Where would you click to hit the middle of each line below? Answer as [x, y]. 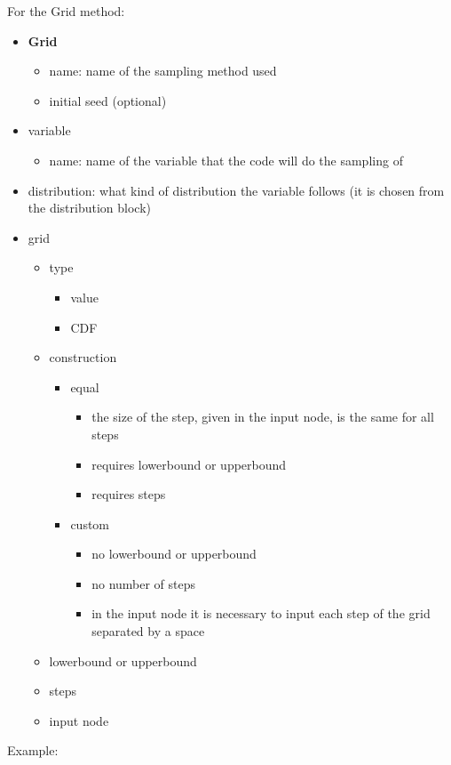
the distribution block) [90, 208]
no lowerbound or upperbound [174, 554]
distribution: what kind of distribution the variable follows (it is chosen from [236, 190]
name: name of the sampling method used [163, 71]
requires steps [129, 494]
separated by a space [148, 631]
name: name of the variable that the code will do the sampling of [226, 160]
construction [83, 357]
